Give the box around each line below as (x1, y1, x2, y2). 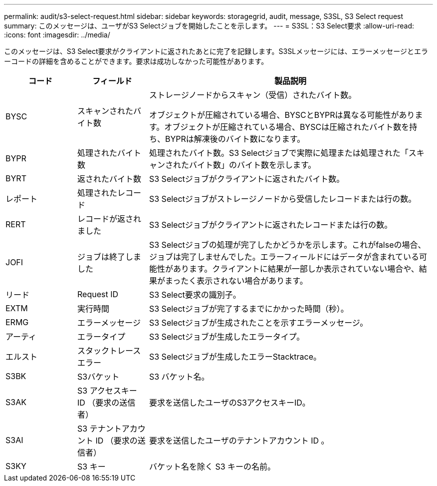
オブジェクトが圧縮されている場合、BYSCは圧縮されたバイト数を (164, 122, 410, 132)
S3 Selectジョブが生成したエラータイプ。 (149, 332, 305, 342)
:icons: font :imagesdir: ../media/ (4, 30, 110, 39)
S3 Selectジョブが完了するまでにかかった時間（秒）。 (149, 304, 349, 314)
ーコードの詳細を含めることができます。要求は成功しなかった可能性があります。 (4, 57, 268, 65)
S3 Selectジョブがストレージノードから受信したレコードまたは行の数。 (149, 194, 417, 204)
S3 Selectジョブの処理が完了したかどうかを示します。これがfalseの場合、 (149, 240, 426, 250)
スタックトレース (77, 346, 141, 356)
